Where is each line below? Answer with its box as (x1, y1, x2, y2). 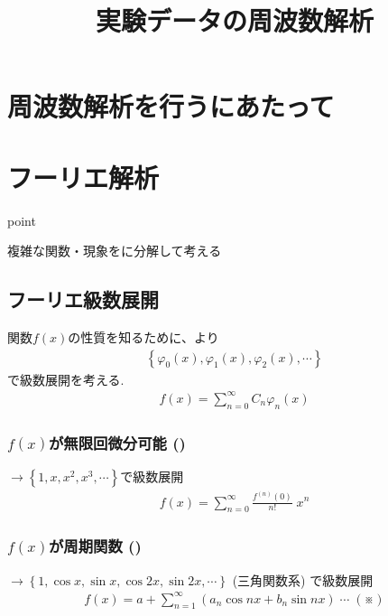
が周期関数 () (49, 535, 142, 557)
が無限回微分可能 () (49, 431, 186, 453)
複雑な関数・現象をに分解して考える (7, 241, 222, 260)
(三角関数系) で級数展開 (232, 570, 374, 589)
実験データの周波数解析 (95, 2, 374, 39)
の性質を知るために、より (68, 328, 219, 347)
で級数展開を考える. (7, 369, 125, 388)
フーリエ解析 (7, 158, 160, 195)
